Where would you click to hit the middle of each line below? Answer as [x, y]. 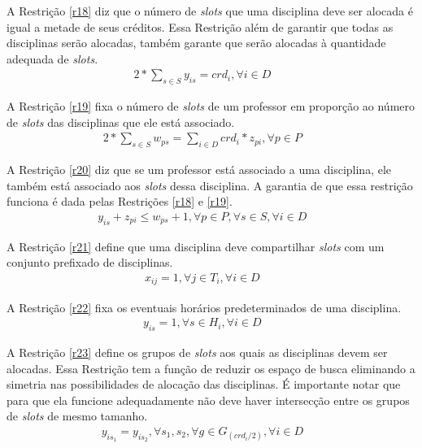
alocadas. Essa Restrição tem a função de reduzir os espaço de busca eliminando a [211, 368]
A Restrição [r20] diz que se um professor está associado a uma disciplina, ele [199, 170]
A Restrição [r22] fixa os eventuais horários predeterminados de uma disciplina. [204, 307]
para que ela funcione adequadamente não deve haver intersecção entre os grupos [208, 400]
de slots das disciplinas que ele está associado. [121, 122]
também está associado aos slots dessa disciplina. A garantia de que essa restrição [210, 185]
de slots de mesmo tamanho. [77, 416]
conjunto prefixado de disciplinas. [90, 262]
